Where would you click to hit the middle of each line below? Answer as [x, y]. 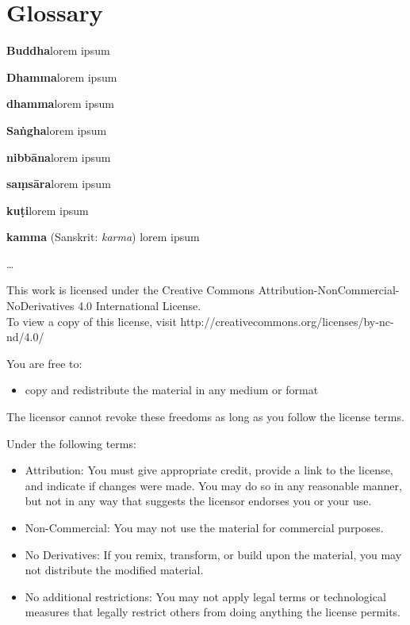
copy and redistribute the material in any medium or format [172, 390]
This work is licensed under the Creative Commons [131, 290]
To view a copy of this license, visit [92, 321]
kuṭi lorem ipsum [48, 210]
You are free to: [44, 363]
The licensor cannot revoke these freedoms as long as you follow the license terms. [205, 417]
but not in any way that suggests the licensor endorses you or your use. [198, 501]
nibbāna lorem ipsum [59, 157]
